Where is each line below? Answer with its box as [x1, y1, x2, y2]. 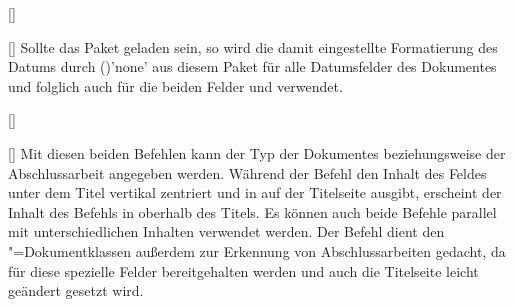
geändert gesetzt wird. [8, 280, 144, 301]
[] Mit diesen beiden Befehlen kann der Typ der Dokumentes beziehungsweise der [8, 142, 506, 163]
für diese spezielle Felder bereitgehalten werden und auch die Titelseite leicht [8, 260, 479, 281]
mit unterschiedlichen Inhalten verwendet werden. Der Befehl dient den [8, 221, 445, 242]
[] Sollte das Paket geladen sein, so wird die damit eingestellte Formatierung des [8, 36, 498, 57]
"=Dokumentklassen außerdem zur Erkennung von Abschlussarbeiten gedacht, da [8, 240, 506, 261]
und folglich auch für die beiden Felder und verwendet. [8, 75, 343, 96]
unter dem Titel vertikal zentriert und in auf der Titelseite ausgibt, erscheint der [8, 182, 502, 203]
